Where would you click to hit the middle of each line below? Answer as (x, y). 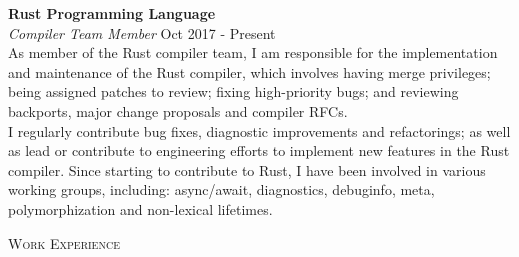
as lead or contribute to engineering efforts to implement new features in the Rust (259, 150)
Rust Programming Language (112, 13)
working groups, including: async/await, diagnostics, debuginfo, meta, (221, 189)
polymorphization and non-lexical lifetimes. (140, 208)
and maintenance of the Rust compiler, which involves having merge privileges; (249, 71)
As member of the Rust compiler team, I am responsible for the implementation (253, 52)
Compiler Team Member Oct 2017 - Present (142, 32)
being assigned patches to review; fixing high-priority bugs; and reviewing (233, 91)
